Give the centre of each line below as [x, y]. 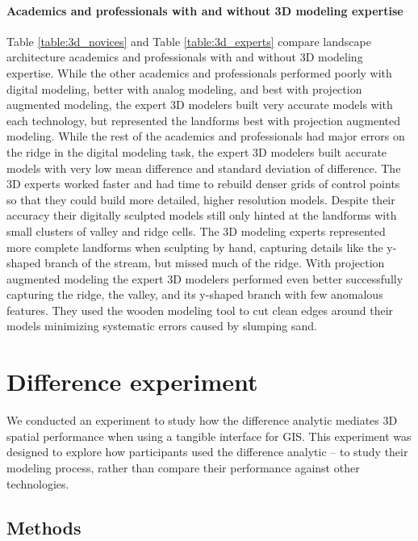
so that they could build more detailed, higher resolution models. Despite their [201, 199]
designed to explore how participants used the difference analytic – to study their [207, 452]
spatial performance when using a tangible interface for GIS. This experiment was [209, 436]
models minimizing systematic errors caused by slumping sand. [162, 326]
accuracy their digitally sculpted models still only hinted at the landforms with [202, 215]
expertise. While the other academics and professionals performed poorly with [199, 72]
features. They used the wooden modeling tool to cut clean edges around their [200, 310]
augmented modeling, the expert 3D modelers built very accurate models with [200, 105]
